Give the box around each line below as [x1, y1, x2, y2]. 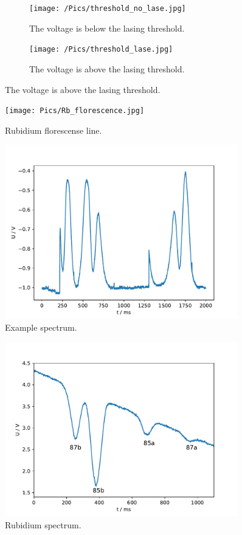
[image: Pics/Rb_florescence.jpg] [5, 106, 145, 116]
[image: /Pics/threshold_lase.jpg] [29, 45, 173, 54]
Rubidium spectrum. [5, 518, 81, 531]
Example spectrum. [5, 321, 77, 334]
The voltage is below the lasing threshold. [29, 21, 185, 34]
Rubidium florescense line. [5, 123, 102, 136]
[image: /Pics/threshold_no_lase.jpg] [29, 4, 186, 13]
